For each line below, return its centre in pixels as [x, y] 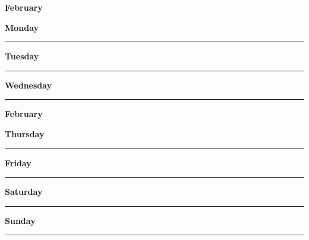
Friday [18, 162]
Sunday [20, 220]
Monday [22, 27]
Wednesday [29, 85]
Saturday [24, 192]
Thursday [25, 133]
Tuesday [22, 56]
